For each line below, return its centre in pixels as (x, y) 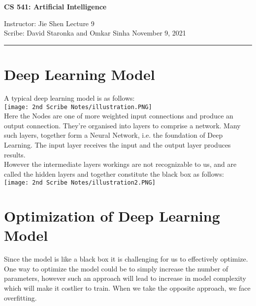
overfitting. (20, 297)
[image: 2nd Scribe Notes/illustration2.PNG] (80, 183)
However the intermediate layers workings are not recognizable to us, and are (120, 164)
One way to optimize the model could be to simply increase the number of (116, 268)
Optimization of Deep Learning (112, 216)
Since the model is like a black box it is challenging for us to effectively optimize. (126, 259)
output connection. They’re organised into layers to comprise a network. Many (122, 125)
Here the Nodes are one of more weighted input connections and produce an (119, 116)
